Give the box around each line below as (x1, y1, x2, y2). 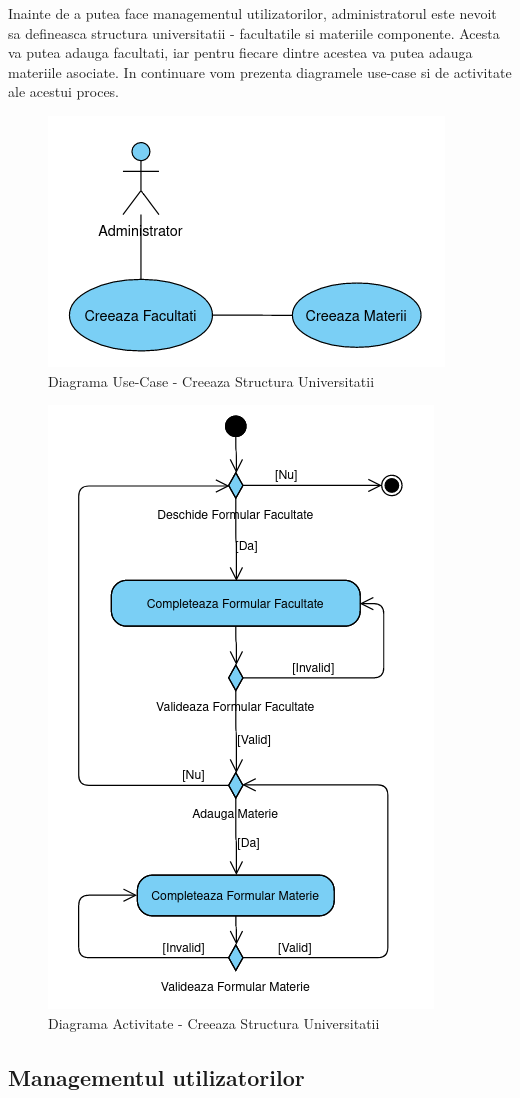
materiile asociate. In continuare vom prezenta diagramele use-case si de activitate (8, 61, 512, 82)
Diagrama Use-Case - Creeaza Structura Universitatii (48, 370, 375, 391)
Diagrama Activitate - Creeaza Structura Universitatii (48, 1012, 380, 1033)
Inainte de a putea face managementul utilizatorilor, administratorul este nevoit (8, 3, 497, 23)
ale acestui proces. (8, 81, 120, 102)
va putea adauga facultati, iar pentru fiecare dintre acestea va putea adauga (8, 42, 473, 63)
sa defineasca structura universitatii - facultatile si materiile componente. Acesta (8, 22, 500, 43)
